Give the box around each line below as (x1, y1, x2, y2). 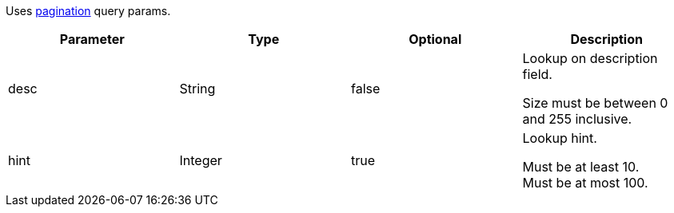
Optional (409, 31, 462, 47)
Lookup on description (522, 50, 658, 66)
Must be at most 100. (522, 175, 648, 191)
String (179, 81, 216, 97)
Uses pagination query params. (6, 4, 171, 18)
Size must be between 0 (522, 95, 668, 111)
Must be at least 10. (522, 159, 640, 175)
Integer (179, 152, 222, 168)
